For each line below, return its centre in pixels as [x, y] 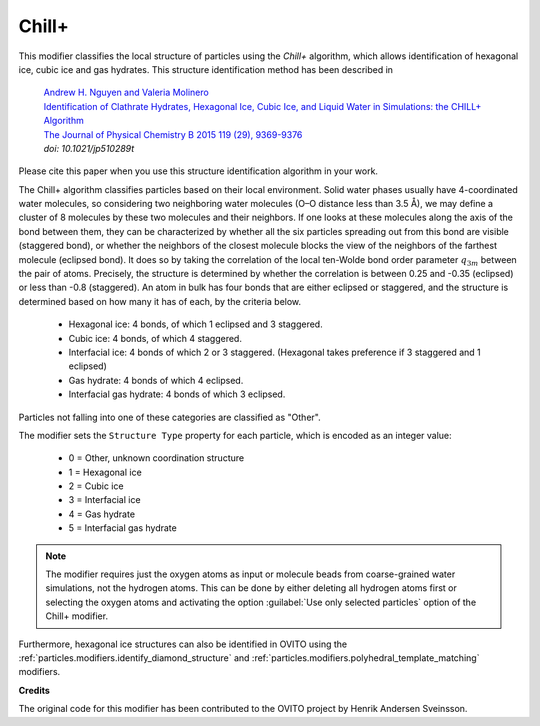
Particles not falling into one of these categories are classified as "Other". [169, 417]
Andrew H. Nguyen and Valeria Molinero [126, 92]
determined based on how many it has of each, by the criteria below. [160, 301]
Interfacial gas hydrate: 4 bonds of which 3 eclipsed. [177, 394]
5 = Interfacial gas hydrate [122, 528]
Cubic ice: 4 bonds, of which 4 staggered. [155, 338]
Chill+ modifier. [77, 616]
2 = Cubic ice [96, 486]
